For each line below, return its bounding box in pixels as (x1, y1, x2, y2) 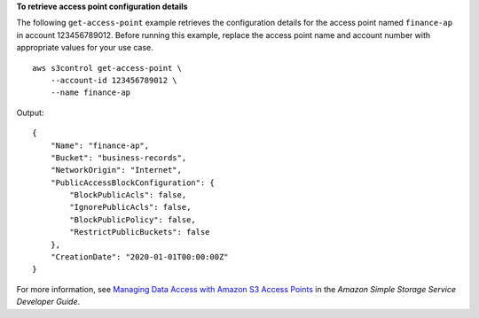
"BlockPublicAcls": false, (69, 190, 187, 200)
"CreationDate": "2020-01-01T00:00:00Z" (50, 252, 230, 262)
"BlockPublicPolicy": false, (69, 214, 197, 225)
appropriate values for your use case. (16, 43, 154, 53)
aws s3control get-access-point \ (32, 63, 182, 73)
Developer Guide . (16, 297, 80, 307)
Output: (16, 107, 44, 118)
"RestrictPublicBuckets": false (69, 227, 210, 237)
